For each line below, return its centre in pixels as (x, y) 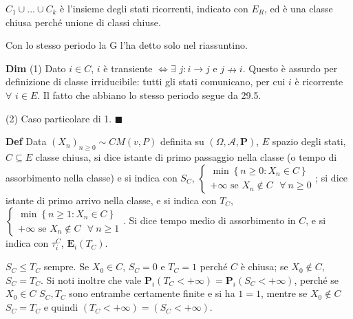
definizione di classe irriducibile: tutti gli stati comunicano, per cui (146, 81)
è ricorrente (319, 81)
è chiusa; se (264, 266)
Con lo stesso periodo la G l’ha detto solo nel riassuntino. (127, 45)
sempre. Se (66, 266)
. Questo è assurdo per (290, 68)
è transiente (128, 68)
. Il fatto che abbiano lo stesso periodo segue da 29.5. (149, 95)
